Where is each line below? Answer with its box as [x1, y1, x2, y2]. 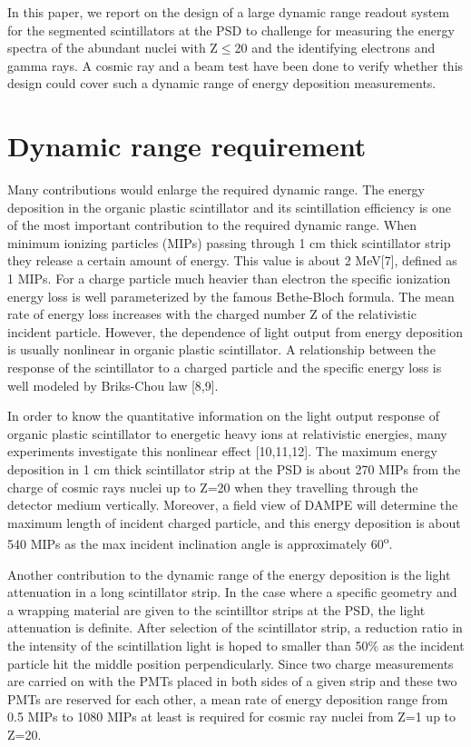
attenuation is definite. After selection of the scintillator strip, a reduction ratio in [7, 618, 463, 637]
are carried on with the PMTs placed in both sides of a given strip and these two [7, 672, 457, 691]
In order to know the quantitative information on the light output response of [7, 406, 439, 425]
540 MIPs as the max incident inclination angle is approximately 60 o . [7, 532, 393, 553]
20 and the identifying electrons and [234, 38, 436, 57]
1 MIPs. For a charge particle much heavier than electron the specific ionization [7, 269, 451, 288]
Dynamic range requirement [7, 127, 367, 164]
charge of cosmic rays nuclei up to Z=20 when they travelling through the [7, 477, 418, 496]
